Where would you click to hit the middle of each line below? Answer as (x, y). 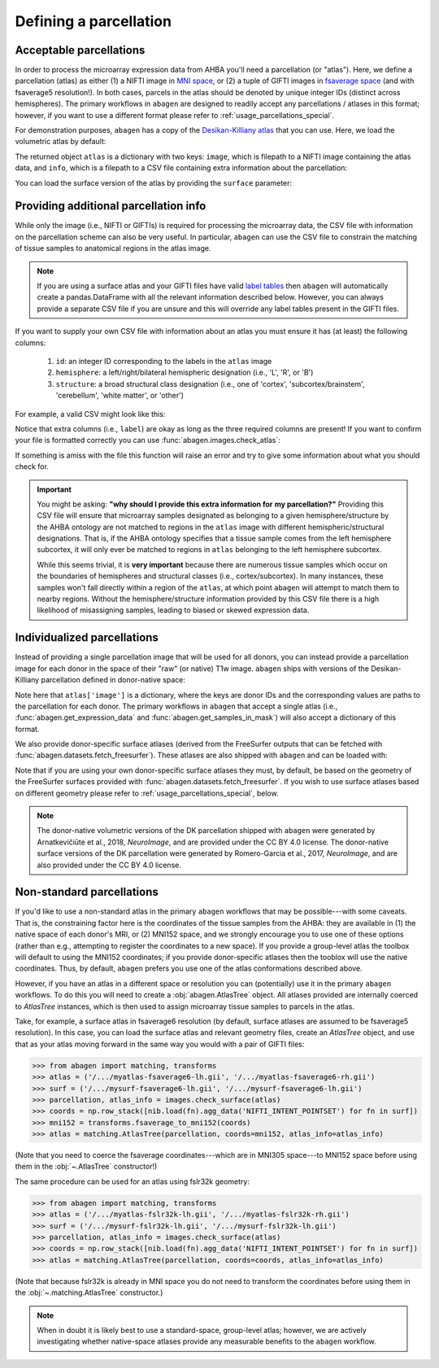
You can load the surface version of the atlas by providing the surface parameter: (154, 182)
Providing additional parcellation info (111, 206)
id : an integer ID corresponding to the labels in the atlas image (164, 361)
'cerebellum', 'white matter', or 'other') (120, 396)
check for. (32, 467)
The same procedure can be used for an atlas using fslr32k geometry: (132, 1182)
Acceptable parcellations (80, 50)
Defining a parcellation (93, 21)
